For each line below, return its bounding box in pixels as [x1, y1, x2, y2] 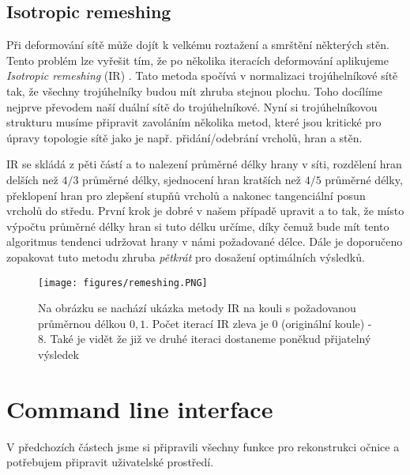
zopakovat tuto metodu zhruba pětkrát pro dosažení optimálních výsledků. [6, 248, 365, 265]
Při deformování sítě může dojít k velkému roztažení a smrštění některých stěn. [6, 36, 389, 53]
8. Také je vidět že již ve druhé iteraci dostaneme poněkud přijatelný [38, 330, 371, 347]
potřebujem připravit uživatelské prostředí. [6, 454, 214, 470]
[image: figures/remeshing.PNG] [38, 277, 208, 288]
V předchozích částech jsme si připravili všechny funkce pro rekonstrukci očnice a [6, 438, 400, 454]
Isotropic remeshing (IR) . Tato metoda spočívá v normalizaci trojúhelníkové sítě [6, 67, 398, 84]
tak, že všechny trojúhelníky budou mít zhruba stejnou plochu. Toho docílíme [6, 82, 382, 99]
